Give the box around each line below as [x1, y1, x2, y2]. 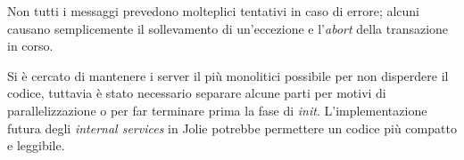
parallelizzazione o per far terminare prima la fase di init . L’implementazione [7, 100, 427, 119]
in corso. [7, 36, 54, 55]
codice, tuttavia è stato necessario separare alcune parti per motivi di [7, 84, 386, 102]
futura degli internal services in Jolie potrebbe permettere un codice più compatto [7, 118, 457, 137]
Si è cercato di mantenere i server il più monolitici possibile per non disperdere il [7, 66, 449, 84]
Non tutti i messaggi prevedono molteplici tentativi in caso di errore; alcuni [7, 2, 419, 20]
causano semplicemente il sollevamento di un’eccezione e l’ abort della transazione [7, 19, 449, 37]
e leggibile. [7, 136, 65, 155]
